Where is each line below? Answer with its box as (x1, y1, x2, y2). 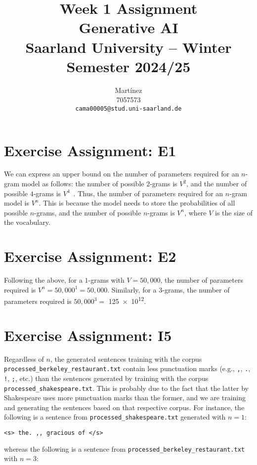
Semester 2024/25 (66, 56, 191, 76)
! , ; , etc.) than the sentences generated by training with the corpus (4, 373, 209, 383)
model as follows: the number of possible (21, 178, 144, 189)
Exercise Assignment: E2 (4, 246, 176, 266)
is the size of (215, 207, 253, 217)
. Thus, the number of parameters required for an (73, 188, 223, 198)
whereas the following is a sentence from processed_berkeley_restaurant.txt (4, 443, 245, 454)
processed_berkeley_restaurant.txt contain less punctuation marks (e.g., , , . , (4, 363, 251, 374)
